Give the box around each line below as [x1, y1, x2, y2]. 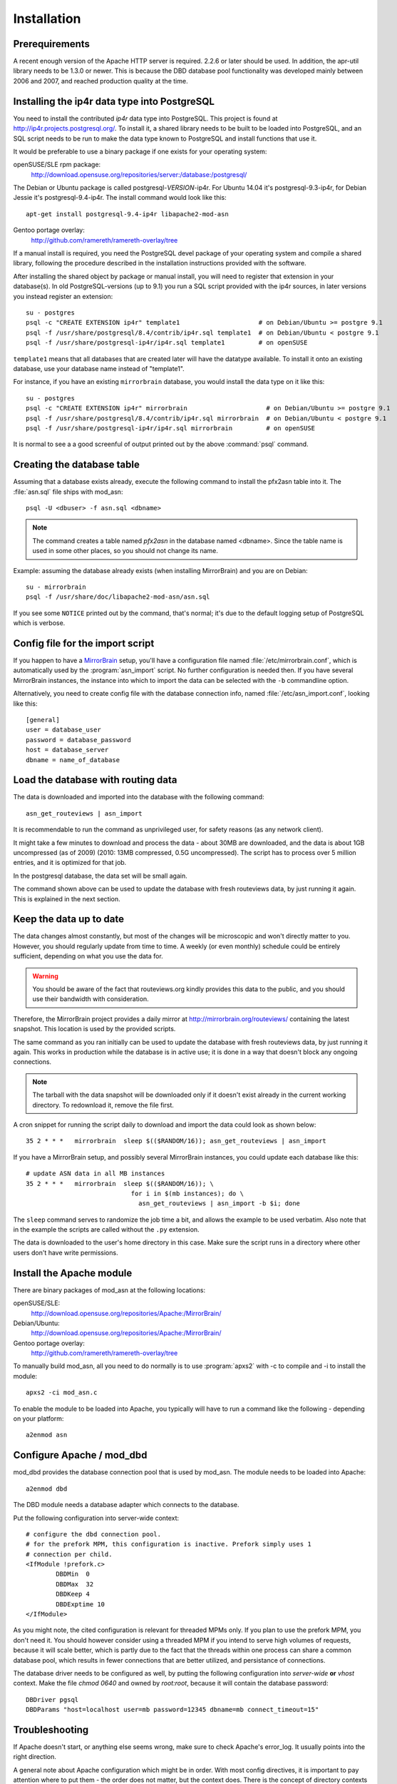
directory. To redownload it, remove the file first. [32, 1100, 175, 1109]
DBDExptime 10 [56, 1600, 105, 1608]
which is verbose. [13, 619, 66, 627]
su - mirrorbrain [26, 582, 86, 591]
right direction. [13, 1753, 57, 1761]
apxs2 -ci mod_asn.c [26, 1389, 98, 1397]
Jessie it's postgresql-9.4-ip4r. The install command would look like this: [13, 193, 227, 202]
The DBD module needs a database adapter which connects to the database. [13, 1501, 239, 1509]
